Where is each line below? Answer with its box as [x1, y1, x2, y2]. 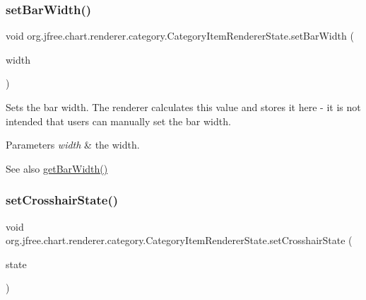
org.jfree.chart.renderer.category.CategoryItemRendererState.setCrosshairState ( [6, 233, 353, 248]
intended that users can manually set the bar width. [6, 113, 231, 128]
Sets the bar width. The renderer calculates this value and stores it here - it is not [6, 100, 361, 114]
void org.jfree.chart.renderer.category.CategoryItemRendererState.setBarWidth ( [6, 28, 354, 43]
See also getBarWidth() [6, 161, 108, 175]
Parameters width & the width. [6, 137, 140, 152]
